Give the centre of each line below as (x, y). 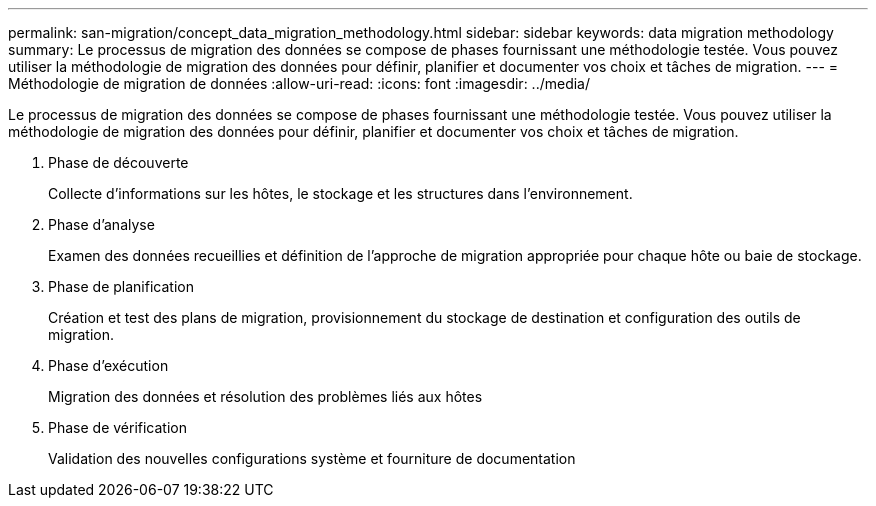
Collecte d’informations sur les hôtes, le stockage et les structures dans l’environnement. (340, 193)
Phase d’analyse (101, 224)
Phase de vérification (118, 427)
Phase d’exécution (108, 365)
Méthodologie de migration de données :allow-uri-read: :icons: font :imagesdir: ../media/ (299, 83)
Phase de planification (121, 286)
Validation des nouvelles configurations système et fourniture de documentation (312, 458)
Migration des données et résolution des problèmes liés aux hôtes (265, 396)
